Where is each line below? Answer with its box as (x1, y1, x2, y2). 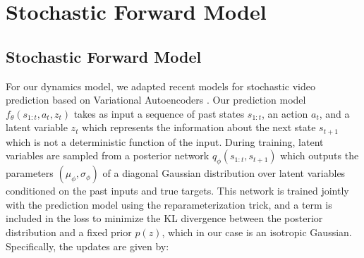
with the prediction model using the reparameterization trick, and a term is (6, 197, 332, 211)
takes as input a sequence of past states (73, 106, 245, 121)
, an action (262, 106, 308, 121)
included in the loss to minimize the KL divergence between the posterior (6, 211, 323, 226)
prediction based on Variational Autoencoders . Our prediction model (6, 92, 306, 107)
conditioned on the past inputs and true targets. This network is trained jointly (6, 183, 349, 198)
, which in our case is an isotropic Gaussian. (162, 224, 352, 239)
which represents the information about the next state (82, 120, 316, 135)
